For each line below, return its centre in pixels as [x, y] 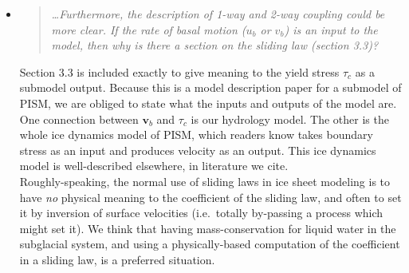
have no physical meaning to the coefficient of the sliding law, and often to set [210, 197]
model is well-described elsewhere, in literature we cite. [154, 166]
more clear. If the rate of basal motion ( [149, 29]
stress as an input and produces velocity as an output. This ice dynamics [198, 150]
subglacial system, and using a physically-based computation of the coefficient [210, 244]
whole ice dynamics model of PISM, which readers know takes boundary [196, 135]
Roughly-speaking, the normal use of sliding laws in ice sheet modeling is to [205, 181]
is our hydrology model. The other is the [290, 119]
